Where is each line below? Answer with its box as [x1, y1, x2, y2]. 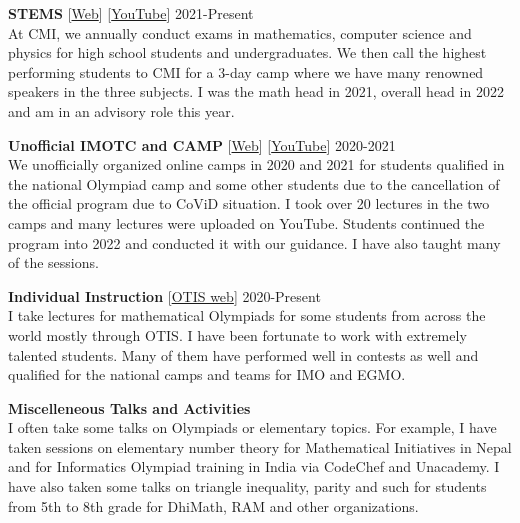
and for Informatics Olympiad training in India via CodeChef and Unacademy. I [8, 456, 500, 477]
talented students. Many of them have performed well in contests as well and [8, 344, 479, 365]
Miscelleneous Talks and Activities [8, 397, 251, 418]
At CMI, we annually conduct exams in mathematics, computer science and [8, 22, 472, 43]
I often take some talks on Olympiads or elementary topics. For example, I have [8, 417, 497, 438]
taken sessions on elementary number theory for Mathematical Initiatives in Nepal [8, 436, 512, 457]
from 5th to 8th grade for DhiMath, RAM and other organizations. [8, 495, 419, 516]
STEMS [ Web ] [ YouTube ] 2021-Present [8, 3, 254, 23]
